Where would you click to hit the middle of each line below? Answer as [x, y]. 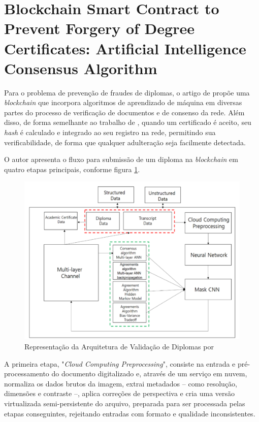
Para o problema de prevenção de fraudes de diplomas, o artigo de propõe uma [127, 92]
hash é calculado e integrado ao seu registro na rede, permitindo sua [110, 132]
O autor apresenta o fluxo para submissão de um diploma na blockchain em [121, 159]
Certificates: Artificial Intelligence [125, 48]
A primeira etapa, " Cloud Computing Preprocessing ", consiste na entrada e [120, 363]
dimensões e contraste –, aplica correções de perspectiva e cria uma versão [120, 393]
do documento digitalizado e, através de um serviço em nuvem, [149, 374]
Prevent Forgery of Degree [99, 28]
